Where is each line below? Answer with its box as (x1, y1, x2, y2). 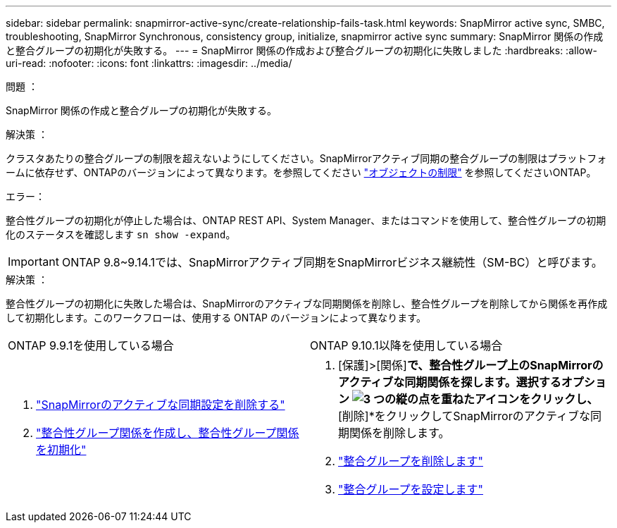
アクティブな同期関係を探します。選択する (338, 375, 561, 389)
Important (8, 254, 59, 269)
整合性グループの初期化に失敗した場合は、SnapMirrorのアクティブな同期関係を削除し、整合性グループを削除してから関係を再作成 (6, 297, 608, 309)
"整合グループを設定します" (338, 482, 483, 496)
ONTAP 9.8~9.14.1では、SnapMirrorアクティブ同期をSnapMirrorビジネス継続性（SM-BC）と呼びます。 (61, 255, 603, 269)
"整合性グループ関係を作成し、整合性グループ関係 (36, 426, 299, 440)
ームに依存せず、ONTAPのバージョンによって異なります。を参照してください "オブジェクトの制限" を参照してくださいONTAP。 (6, 166, 597, 178)
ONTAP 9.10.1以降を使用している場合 (310, 338, 503, 352)
